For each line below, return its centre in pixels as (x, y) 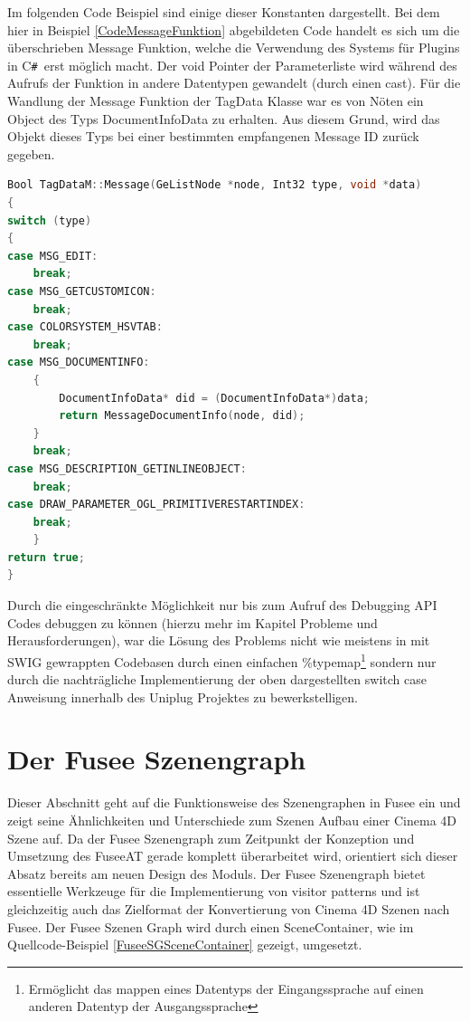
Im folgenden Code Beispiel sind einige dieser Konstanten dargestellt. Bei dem (224, 12)
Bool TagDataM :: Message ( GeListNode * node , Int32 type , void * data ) (215, 185)
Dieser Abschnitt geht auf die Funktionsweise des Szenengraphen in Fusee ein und (234, 802)
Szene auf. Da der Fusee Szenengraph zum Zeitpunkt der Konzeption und (211, 838)
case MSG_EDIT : (53, 256)
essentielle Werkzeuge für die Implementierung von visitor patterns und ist (214, 891)
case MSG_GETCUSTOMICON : (82, 291)
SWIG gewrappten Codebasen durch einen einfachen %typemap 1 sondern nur (222, 660)
